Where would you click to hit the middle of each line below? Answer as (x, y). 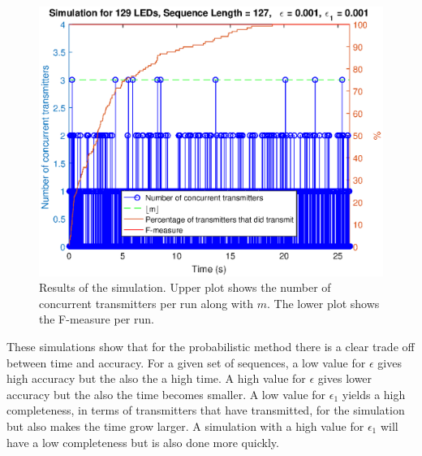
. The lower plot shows (323, 303)
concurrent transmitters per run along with (146, 303)
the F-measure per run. (97, 319)
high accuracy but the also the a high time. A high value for (156, 378)
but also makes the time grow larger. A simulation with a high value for (185, 426)
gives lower (345, 378)
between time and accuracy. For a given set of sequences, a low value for (186, 362)
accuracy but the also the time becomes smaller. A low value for (166, 394)
